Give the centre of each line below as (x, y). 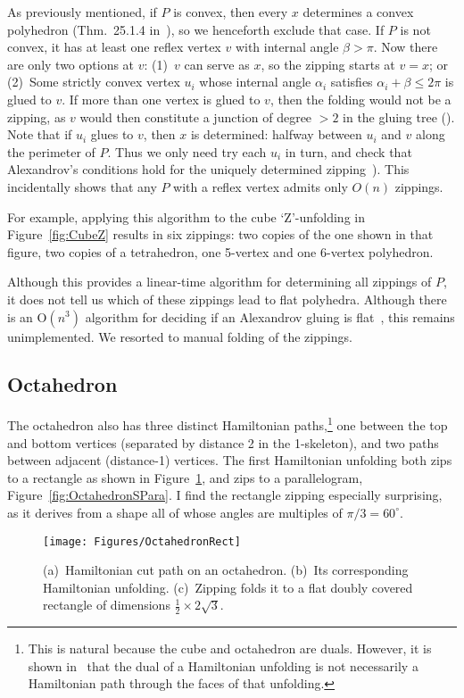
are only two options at (71, 64)
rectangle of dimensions (107, 605)
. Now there (406, 47)
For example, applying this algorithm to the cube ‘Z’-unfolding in (186, 216)
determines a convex (358, 12)
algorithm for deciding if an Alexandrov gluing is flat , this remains (270, 316)
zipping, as (37, 116)
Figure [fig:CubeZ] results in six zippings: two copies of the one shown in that (220, 234)
